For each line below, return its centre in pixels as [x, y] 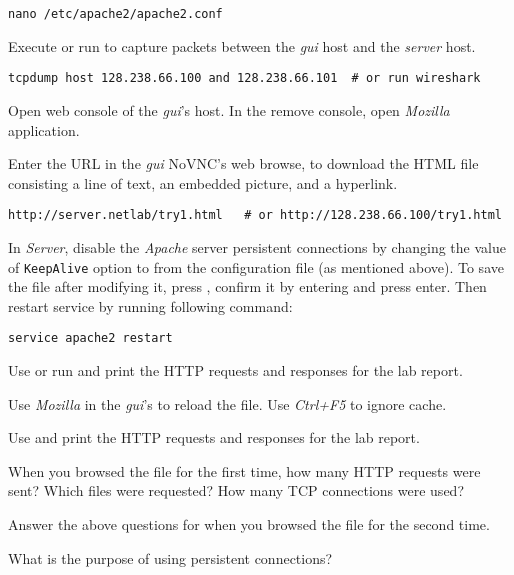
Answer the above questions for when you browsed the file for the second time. [249, 524]
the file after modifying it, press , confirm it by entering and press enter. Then [247, 286]
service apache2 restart [90, 338]
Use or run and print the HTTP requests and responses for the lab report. [235, 370]
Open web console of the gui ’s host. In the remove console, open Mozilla [229, 109]
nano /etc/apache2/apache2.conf [115, 14]
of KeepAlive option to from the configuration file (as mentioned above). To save [256, 266]
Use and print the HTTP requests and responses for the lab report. [214, 437]
